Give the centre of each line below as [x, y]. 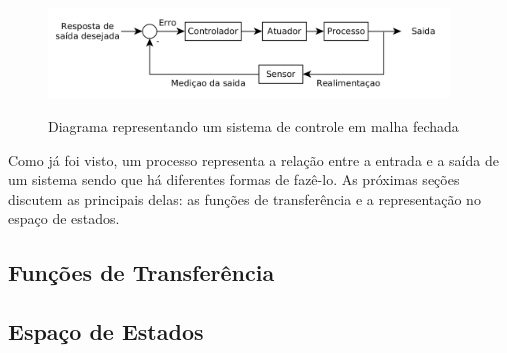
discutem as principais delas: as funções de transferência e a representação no [244, 198]
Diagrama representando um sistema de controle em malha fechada [253, 126]
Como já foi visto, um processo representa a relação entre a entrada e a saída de [253, 159]
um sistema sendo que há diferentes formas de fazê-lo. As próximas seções [234, 179]
